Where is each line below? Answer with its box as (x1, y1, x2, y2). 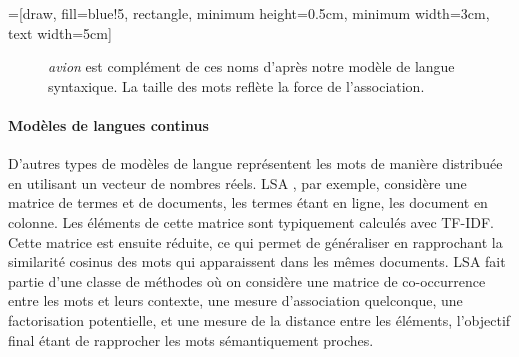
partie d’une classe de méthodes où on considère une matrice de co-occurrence (8, 270, 486, 291)
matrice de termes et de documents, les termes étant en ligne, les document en (8, 192, 488, 213)
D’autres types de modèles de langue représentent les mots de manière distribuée (8, 153, 503, 174)
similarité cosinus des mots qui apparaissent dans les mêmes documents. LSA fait (8, 251, 506, 272)
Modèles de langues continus (8, 114, 209, 135)
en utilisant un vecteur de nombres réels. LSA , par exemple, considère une (8, 172, 467, 193)
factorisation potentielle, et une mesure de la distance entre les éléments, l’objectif (8, 309, 511, 330)
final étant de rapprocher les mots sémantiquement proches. (8, 329, 374, 350)
